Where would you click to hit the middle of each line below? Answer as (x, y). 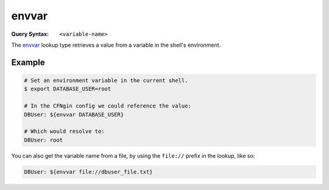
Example (28, 62)
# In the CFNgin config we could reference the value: (108, 106)
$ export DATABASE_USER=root (68, 89)
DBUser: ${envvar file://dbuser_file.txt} (88, 172)
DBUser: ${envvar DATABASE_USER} (74, 114)
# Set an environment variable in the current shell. (106, 80)
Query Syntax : (30, 34)
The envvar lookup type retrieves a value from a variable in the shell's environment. (116, 45)
